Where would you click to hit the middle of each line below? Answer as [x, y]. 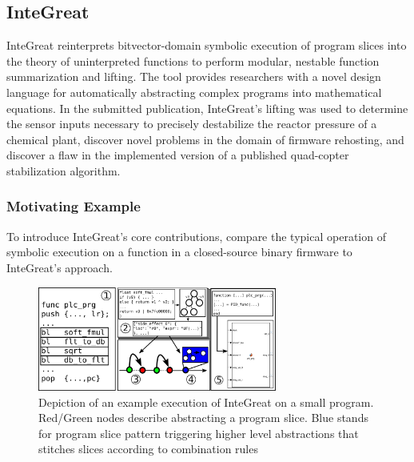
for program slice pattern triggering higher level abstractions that [199, 433]
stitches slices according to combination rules [148, 449]
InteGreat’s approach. [60, 267]
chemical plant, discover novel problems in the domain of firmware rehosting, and [205, 139]
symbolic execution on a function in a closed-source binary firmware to [179, 252]
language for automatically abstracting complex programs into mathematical [194, 92]
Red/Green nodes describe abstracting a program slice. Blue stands [203, 418]
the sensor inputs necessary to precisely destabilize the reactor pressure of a [192, 124]
